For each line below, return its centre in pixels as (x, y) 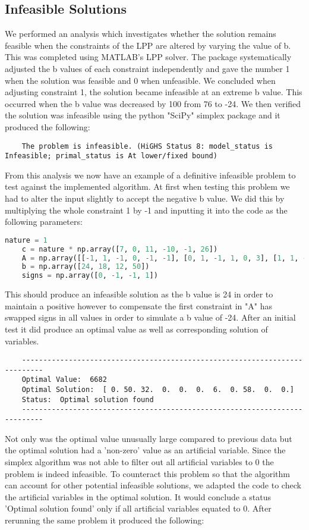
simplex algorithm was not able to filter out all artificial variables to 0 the (139, 461)
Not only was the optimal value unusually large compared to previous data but (149, 438)
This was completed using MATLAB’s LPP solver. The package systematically (148, 57)
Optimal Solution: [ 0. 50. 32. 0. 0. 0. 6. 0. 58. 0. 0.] (158, 390)
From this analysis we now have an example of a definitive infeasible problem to (150, 175)
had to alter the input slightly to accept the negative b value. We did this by (145, 198)
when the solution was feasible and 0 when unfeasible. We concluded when (140, 80)
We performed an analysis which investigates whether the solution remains (141, 34)
